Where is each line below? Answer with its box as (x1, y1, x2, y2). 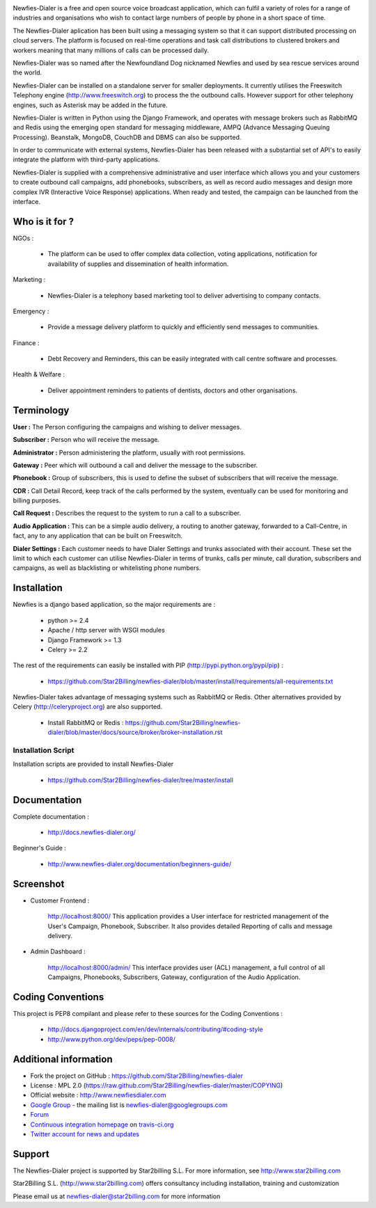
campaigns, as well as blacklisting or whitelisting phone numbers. (13, 564, 201, 572)
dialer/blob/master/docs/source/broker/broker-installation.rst (47, 728, 223, 737)
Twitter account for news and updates (30, 1130, 139, 1138)
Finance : (13, 338, 40, 347)
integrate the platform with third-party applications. (13, 155, 160, 164)
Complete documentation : (13, 812, 90, 820)
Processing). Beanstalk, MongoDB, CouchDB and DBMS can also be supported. (13, 133, 242, 141)
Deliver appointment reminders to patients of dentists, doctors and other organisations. (47, 386, 298, 395)
